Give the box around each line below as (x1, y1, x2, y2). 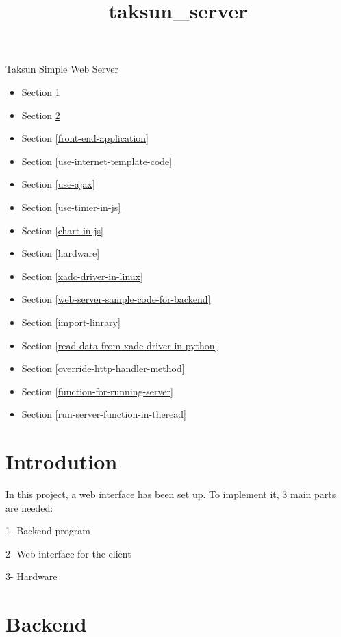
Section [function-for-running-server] (21, 384, 173, 398)
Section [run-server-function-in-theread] (21, 407, 187, 421)
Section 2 (21, 108, 60, 122)
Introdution (5, 447, 118, 475)
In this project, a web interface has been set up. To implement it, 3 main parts (5, 487, 336, 501)
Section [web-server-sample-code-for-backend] (21, 292, 211, 306)
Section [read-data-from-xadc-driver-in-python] (21, 338, 218, 352)
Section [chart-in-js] (21, 223, 103, 237)
